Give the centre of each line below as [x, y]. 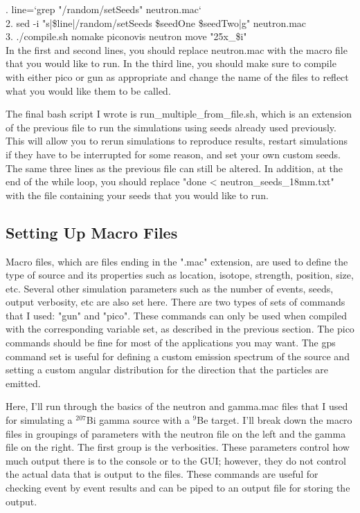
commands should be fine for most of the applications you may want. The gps [171, 343]
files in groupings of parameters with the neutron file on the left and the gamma [176, 433]
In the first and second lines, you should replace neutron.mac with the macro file [177, 49]
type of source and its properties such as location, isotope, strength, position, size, [180, 275]
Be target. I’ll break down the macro [274, 420]
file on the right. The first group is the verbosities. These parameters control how [178, 447]
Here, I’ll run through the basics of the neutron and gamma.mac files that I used [177, 406]
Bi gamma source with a [138, 420]
